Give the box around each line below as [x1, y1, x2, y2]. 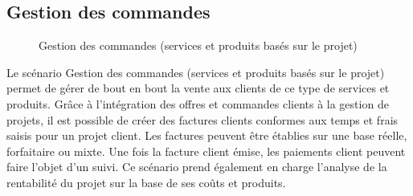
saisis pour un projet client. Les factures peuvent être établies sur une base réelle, [6, 127, 407, 144]
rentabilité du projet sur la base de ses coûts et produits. [6, 174, 286, 190]
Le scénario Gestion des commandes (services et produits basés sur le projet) [6, 63, 385, 80]
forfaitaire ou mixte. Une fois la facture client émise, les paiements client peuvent [6, 142, 406, 159]
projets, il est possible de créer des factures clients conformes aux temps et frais [6, 111, 399, 128]
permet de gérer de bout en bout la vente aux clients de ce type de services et [6, 80, 390, 96]
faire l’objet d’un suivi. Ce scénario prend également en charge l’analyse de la [6, 158, 387, 175]
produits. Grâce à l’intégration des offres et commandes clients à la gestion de [6, 95, 389, 112]
